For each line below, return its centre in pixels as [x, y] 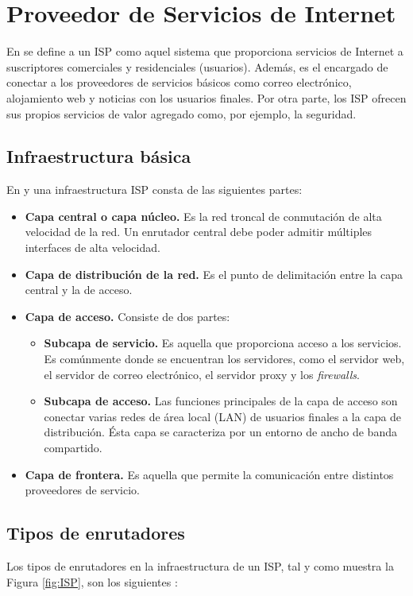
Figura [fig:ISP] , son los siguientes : [92, 581]
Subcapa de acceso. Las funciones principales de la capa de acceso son [221, 401]
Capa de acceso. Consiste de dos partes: [127, 316]
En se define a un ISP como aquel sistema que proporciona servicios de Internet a [205, 51]
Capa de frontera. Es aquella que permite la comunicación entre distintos [209, 474]
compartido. [73, 448]
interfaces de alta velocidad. [93, 248]
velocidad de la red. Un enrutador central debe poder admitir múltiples [199, 232]
